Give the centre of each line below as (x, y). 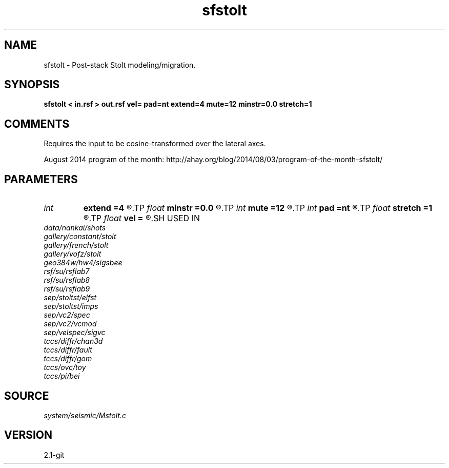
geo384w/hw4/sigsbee (83, 263)
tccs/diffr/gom (68, 359)
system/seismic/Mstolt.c (85, 415)
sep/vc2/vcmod (70, 324)
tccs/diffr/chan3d (73, 341)
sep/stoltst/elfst (70, 298)
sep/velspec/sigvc (75, 333)
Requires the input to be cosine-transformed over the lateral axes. (155, 144)
